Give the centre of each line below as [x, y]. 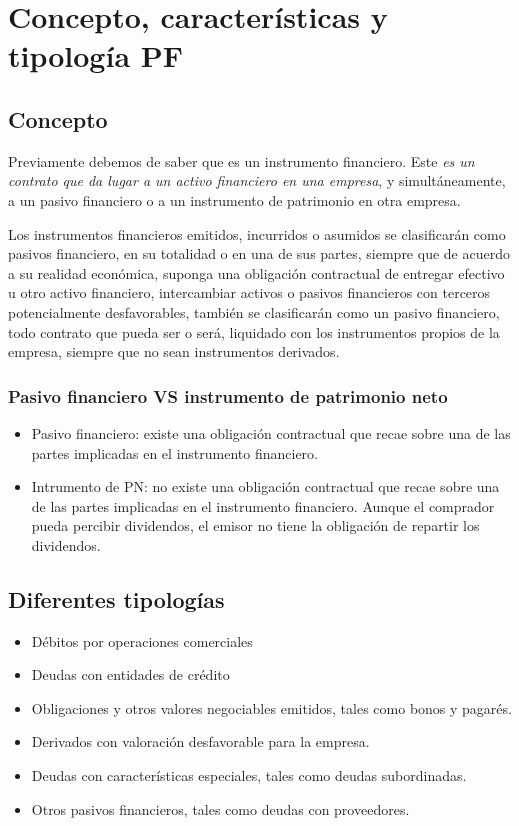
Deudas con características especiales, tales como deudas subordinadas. [249, 775]
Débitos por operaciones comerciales [142, 640]
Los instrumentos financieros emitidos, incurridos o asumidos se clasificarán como [257, 233]
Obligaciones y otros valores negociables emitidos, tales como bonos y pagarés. [271, 707]
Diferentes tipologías [116, 598]
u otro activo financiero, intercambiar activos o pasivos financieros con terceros [249, 292]
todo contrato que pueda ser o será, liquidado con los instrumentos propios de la [254, 331]
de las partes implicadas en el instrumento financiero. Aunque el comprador [263, 505]
